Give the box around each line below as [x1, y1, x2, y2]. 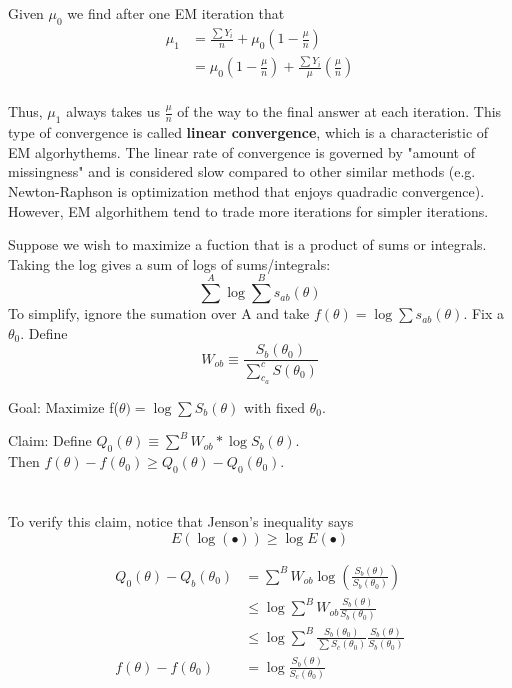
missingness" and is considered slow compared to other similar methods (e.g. [8, 161, 476, 182]
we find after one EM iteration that [67, 3, 285, 23]
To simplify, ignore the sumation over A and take [8, 303, 310, 324]
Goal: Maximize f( [8, 396, 119, 417]
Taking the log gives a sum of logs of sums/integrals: [8, 253, 331, 274]
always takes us [66, 101, 161, 122]
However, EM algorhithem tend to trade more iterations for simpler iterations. [8, 200, 489, 221]
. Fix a [463, 303, 505, 324]
